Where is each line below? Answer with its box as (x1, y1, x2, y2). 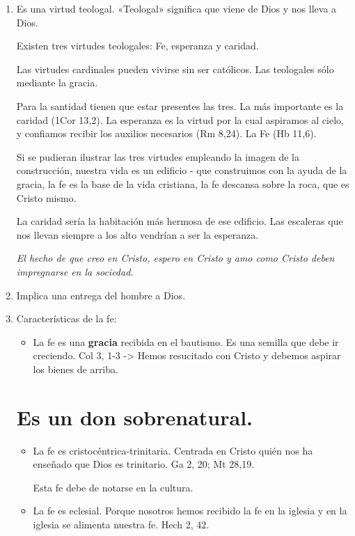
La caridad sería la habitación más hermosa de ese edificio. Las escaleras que (16, 214, 343, 228)
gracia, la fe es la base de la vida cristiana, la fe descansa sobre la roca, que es (16, 176, 349, 191)
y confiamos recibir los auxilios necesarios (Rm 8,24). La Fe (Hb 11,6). (16, 126, 317, 141)
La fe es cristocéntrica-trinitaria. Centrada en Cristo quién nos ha (33, 443, 313, 457)
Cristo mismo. (16, 190, 77, 205)
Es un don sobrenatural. (16, 402, 253, 431)
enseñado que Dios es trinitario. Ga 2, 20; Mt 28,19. (33, 457, 255, 471)
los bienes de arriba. (33, 361, 118, 376)
